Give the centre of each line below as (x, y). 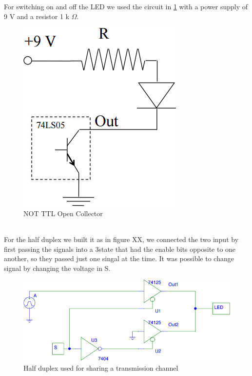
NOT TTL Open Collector (63, 213)
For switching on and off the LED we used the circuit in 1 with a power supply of (126, 6)
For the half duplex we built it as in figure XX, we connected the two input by (121, 239)
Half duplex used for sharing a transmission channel (101, 367)
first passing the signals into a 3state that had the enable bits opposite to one (120, 249)
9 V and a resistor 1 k (37, 16)
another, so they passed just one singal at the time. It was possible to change (119, 258)
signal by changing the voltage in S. (57, 268)
